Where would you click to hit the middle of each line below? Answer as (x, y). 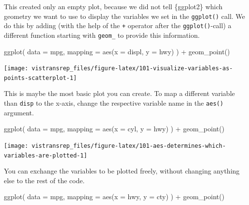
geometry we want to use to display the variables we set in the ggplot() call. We (124, 16)
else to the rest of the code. (44, 180)
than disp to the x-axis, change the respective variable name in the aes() (114, 103)
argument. (19, 112)
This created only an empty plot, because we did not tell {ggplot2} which (113, 6)
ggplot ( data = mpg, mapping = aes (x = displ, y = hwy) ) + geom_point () (117, 51)
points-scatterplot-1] (40, 78)
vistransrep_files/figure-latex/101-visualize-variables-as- (132, 69)
